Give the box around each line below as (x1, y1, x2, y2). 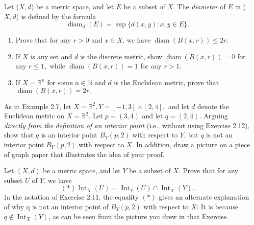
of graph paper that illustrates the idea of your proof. (4, 149, 165, 159)
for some (47, 77, 73, 87)
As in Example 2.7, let (4, 101, 72, 111)
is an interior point (41, 130, 98, 140)
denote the (197, 101, 229, 111)
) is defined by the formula (16, 11, 96, 21)
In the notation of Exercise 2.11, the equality (4, 192, 139, 202)
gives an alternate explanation (158, 192, 249, 202)
